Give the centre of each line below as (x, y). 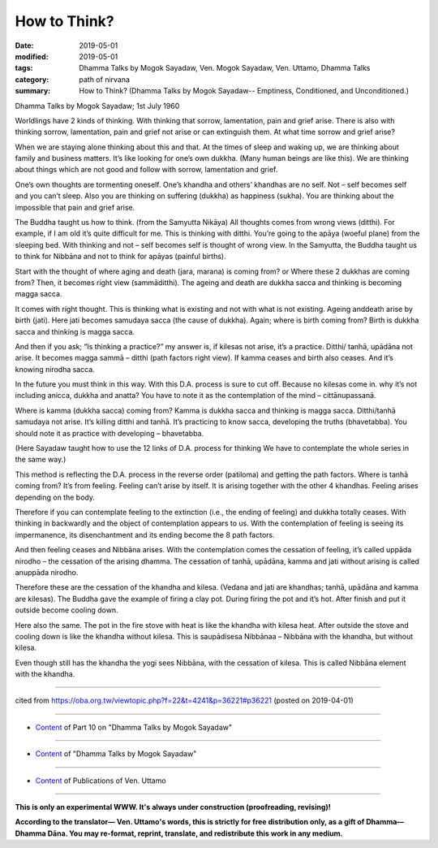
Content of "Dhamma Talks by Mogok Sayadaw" (116, 754)
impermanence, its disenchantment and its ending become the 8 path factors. (145, 534)
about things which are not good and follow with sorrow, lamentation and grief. (146, 170)
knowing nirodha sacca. (55, 369)
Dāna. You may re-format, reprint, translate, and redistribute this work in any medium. (195, 833)
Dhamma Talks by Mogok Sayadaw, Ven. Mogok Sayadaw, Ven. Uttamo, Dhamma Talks (225, 68)
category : (32, 79)
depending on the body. (55, 497)
